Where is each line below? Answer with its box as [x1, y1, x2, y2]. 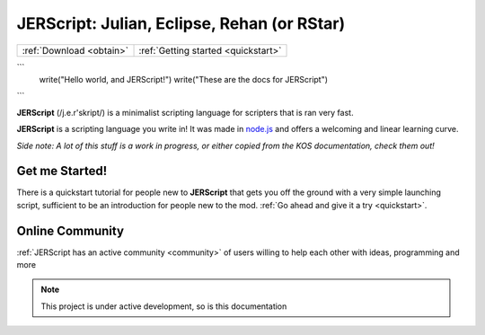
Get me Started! [16, 163, 108, 179]
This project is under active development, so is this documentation [40, 301, 287, 312]
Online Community [16, 223, 125, 238]
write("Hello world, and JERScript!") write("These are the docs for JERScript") [39, 74, 328, 84]
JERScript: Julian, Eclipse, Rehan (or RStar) [16, 13, 346, 33]
